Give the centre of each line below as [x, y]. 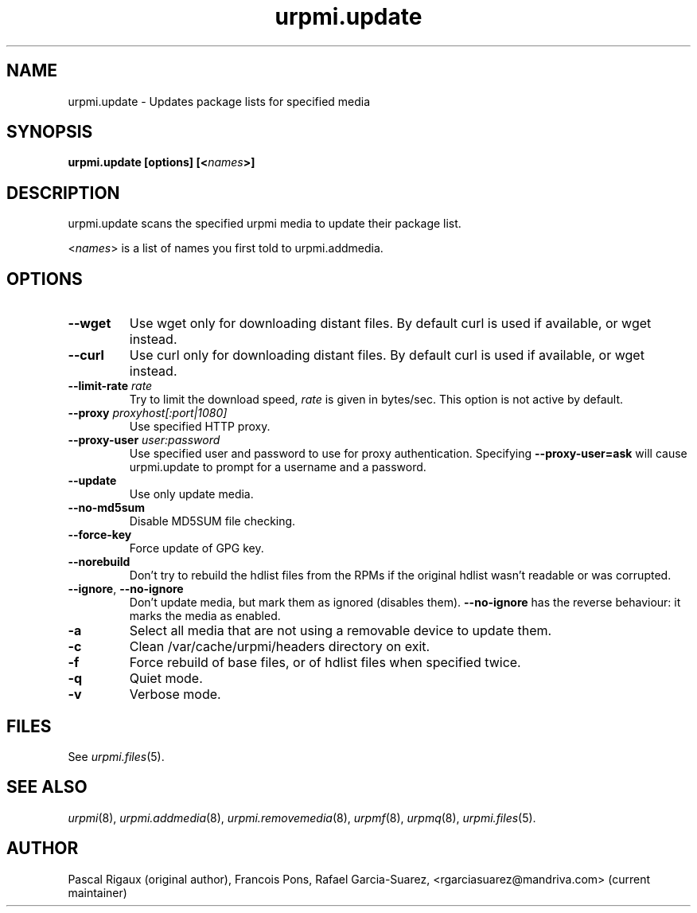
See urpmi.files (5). [116, 756]
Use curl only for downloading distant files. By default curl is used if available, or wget [387, 355]
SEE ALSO [47, 787]
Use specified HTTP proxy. [200, 427]
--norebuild [99, 562]
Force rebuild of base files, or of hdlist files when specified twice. [325, 663]
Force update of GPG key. [197, 548]
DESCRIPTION [63, 193]
